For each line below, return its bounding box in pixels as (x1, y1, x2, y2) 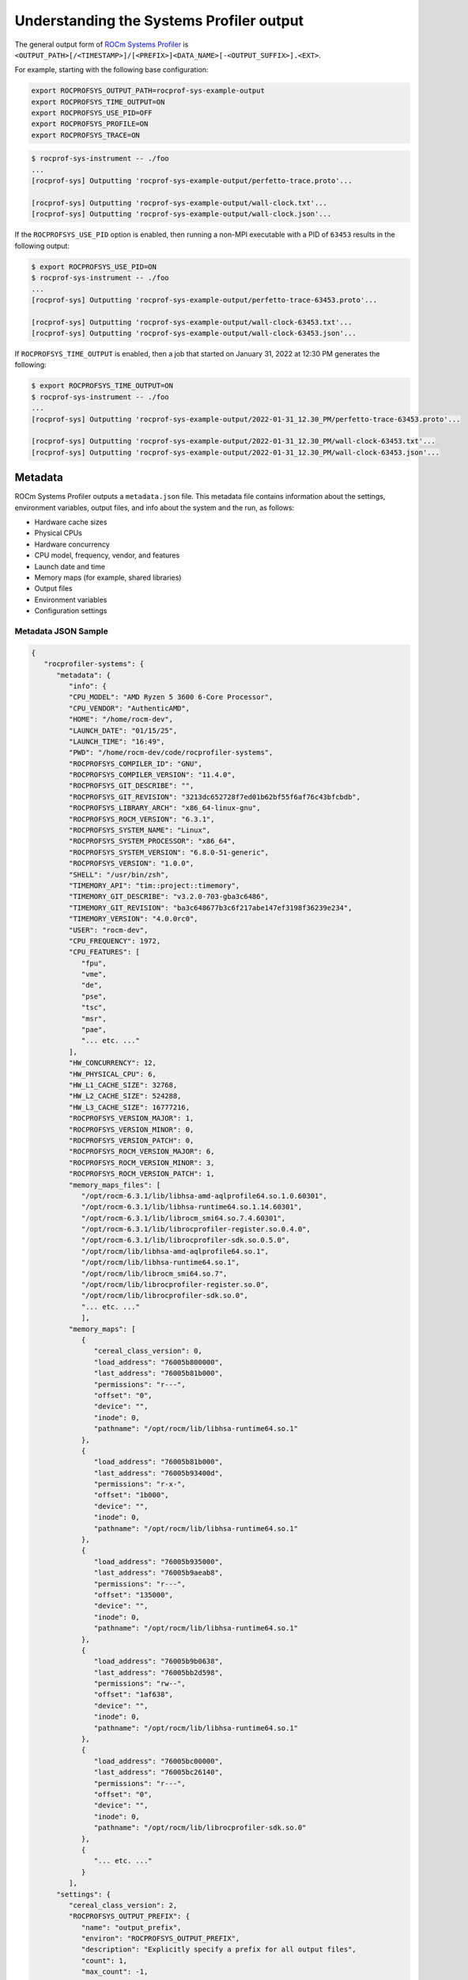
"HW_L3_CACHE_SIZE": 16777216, (68, 1102, 190, 1112)
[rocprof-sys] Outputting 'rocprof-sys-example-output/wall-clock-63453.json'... (31, 329, 357, 338)
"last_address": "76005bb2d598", (93, 1668, 224, 1677)
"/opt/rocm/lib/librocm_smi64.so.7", (81, 1269, 228, 1278)
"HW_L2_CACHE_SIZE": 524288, (68, 1091, 182, 1101)
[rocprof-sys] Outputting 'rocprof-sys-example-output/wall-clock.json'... (31, 210, 332, 219)
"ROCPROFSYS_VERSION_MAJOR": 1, (68, 1114, 194, 1123)
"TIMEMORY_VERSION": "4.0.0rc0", (68, 915, 198, 923)
